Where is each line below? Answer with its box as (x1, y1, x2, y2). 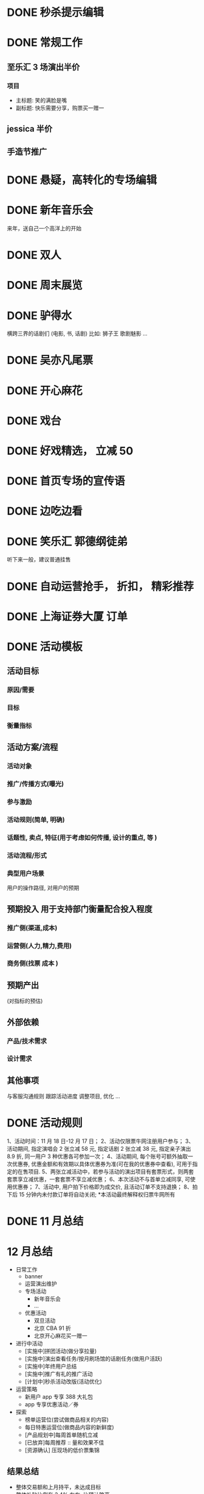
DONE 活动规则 (7, 1116, 83, 1130)
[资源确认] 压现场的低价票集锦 (24, 1446, 100, 1454)
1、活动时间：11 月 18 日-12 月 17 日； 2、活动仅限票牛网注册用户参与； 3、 (7, 1137, 194, 1145)
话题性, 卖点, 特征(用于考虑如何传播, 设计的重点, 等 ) (7, 833, 157, 842)
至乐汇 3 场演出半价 (7, 62, 80, 72)
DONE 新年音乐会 (7, 204, 93, 217)
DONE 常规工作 (7, 36, 83, 49)
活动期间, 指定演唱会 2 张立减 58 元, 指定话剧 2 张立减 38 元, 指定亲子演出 (7, 1145, 191, 1153)
